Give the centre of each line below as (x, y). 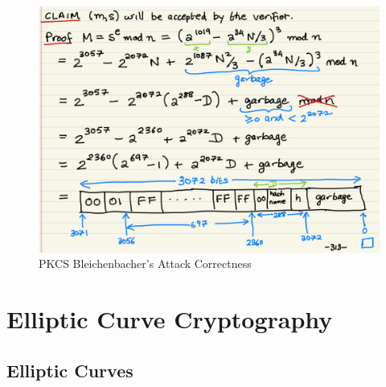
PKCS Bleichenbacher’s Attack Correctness (145, 263)
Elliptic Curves (70, 370)
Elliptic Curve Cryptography (170, 318)
